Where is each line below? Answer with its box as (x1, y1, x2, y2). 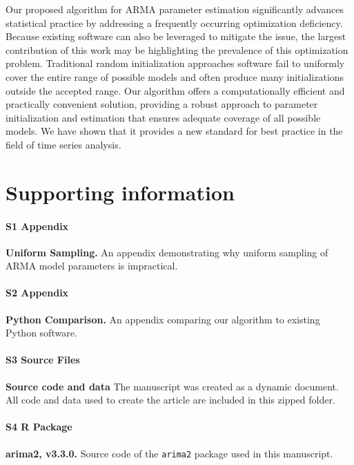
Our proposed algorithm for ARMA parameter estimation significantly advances (6, 2, 344, 16)
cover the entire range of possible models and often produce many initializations (6, 69, 344, 84)
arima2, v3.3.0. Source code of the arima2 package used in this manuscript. (6, 446, 333, 460)
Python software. (6, 325, 77, 340)
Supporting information (6, 178, 235, 206)
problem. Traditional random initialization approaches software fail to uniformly (6, 56, 345, 70)
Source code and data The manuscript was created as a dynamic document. (6, 379, 339, 393)
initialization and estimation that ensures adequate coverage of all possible (6, 110, 321, 124)
